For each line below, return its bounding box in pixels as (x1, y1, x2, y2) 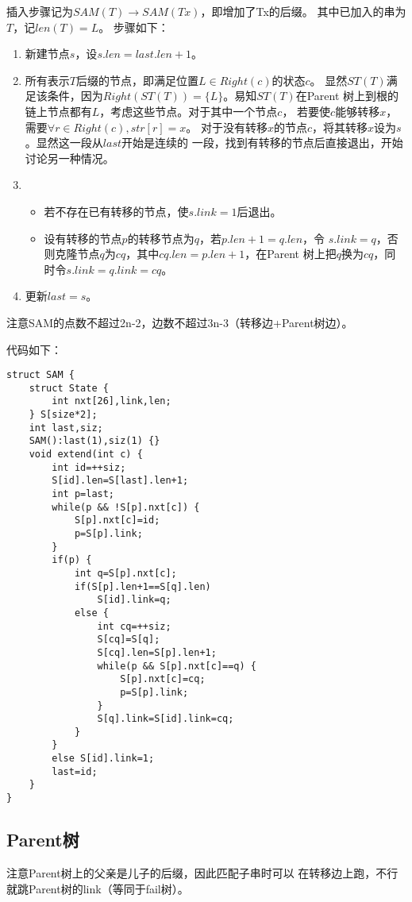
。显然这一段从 (25, 134, 103, 151)
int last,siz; (29, 422, 103, 434)
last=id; (52, 765, 98, 777)
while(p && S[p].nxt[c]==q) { (97, 660, 256, 672)
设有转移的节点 (44, 229, 122, 246)
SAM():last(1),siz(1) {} (29, 435, 160, 447)
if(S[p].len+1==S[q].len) (74, 580, 211, 592)
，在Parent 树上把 (245, 245, 337, 262)
